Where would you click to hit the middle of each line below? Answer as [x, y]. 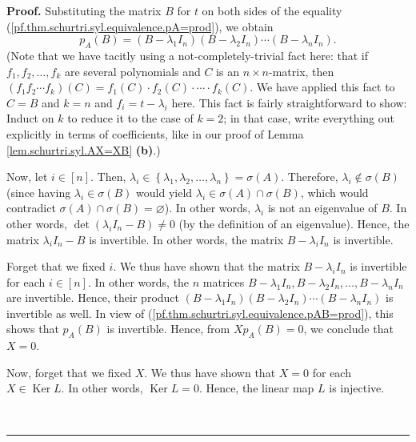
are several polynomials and [132, 71]
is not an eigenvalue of [322, 208]
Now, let [27, 177]
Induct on [30, 118]
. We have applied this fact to [322, 87]
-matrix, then [302, 71]
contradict [31, 208]
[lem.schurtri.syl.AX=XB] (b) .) [84, 149]
